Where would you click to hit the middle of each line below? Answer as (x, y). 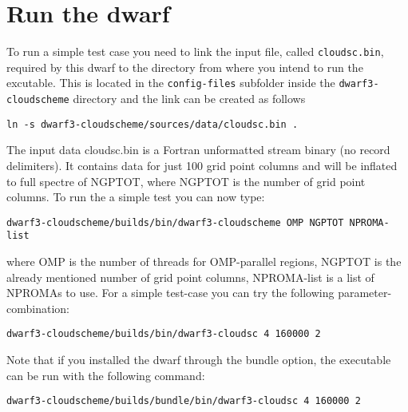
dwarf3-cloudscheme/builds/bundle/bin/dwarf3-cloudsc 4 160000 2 (184, 401)
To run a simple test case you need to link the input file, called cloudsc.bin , (195, 51)
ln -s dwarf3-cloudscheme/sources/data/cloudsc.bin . (153, 124)
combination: (38, 308)
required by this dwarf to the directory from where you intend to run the (185, 67)
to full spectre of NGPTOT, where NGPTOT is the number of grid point (186, 181)
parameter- (365, 293)
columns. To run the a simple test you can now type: (136, 197)
